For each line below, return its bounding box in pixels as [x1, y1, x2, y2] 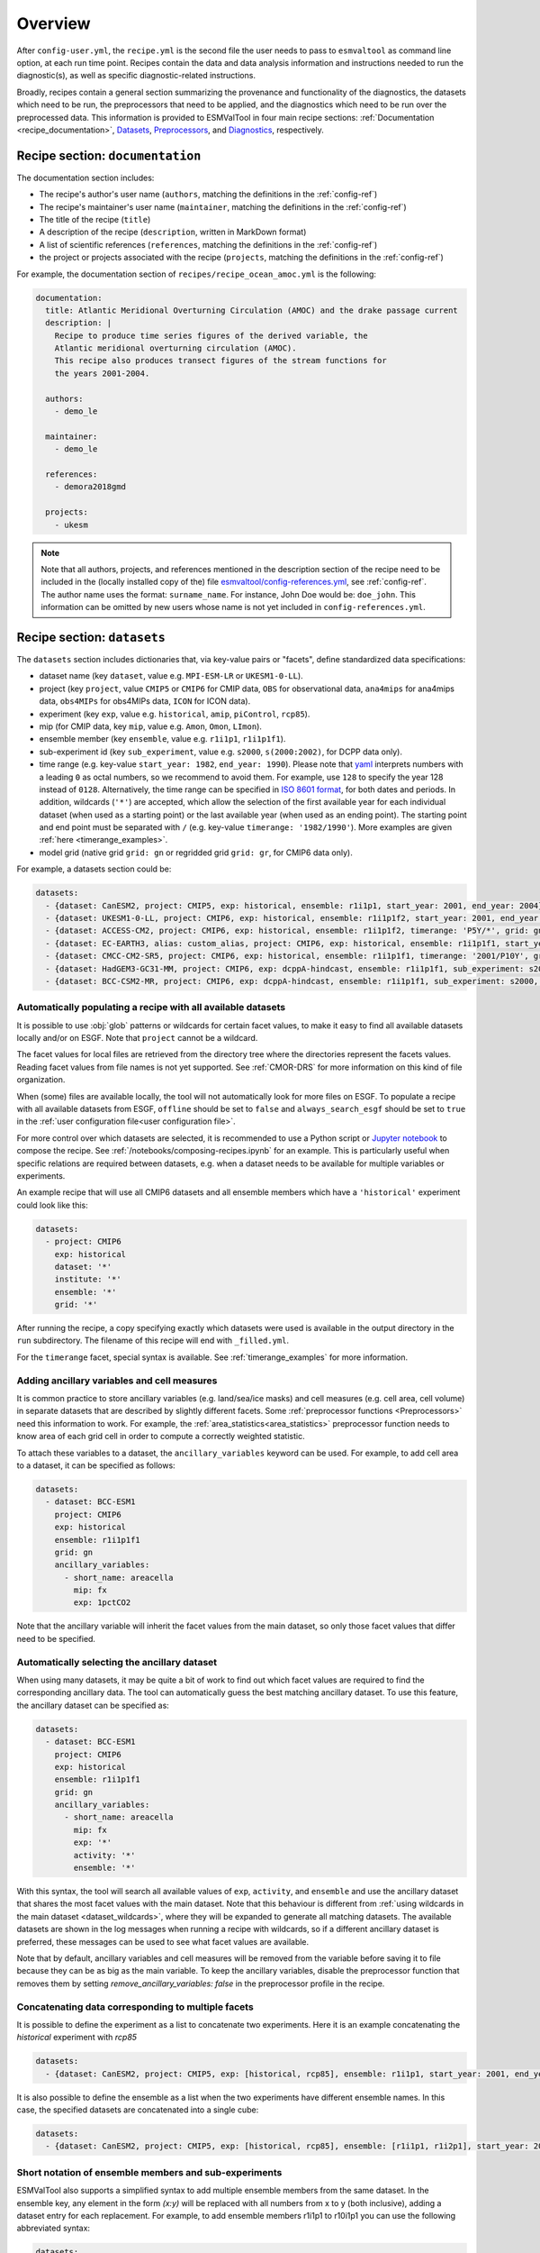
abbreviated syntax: [16, 2222, 90, 2234]
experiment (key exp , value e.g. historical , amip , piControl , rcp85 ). [39, 708, 310, 719]
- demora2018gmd [54, 482, 126, 492]
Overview [16, 14, 91, 33]
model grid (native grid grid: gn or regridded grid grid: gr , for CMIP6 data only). [39, 847, 353, 858]
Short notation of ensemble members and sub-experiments [16, 2166, 283, 2178]
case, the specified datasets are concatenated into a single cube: [16, 2104, 259, 2115]
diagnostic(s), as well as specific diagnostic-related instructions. [16, 70, 256, 81]
